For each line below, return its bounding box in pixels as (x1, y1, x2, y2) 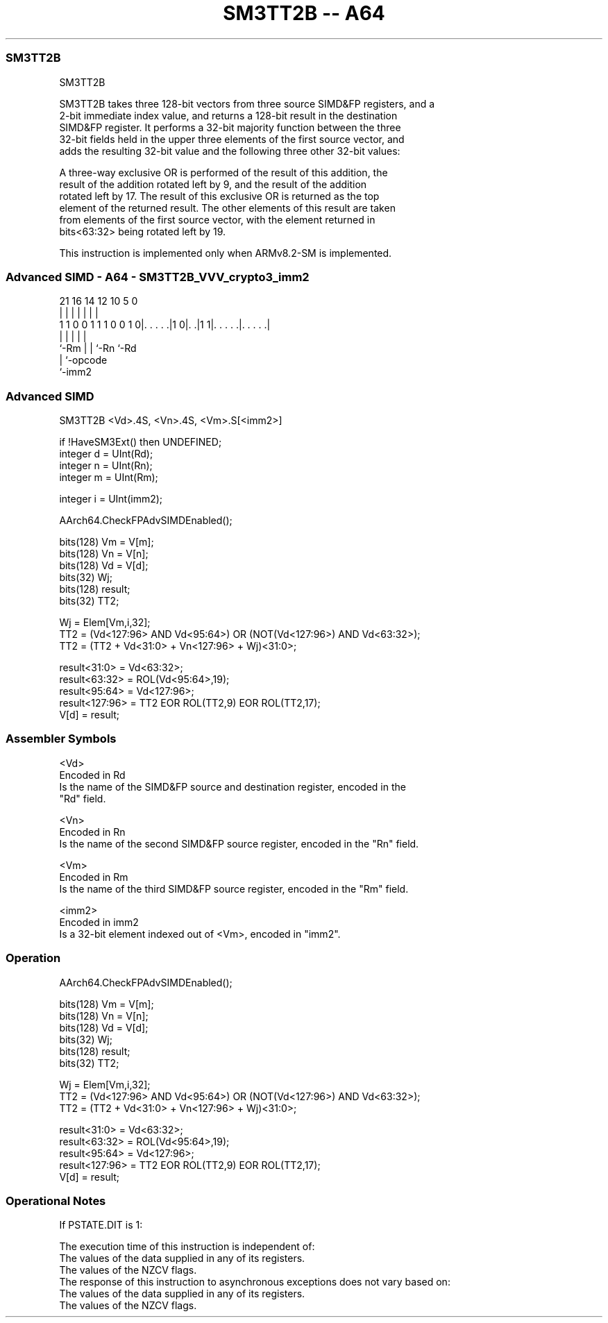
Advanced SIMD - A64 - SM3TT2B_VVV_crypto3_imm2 (6, 269, 310, 284)
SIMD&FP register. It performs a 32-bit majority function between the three (59, 121, 401, 133)
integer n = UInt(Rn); (59, 460, 153, 471)
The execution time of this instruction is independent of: (59, 1240, 315, 1253)
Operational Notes (6, 1193, 106, 1208)
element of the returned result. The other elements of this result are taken (59, 201, 396, 214)
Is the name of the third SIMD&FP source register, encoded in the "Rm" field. (59, 882, 409, 895)
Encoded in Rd (59, 768, 126, 781)
